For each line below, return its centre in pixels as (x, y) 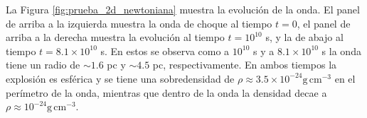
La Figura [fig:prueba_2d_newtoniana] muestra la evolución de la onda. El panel (183, 9)
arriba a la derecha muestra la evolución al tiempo (115, 37)
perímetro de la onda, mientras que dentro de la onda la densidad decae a (166, 92)
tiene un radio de (43, 65)
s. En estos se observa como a (165, 51)
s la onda (341, 51)
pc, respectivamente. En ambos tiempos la (245, 65)
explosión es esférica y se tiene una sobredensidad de (120, 78)
